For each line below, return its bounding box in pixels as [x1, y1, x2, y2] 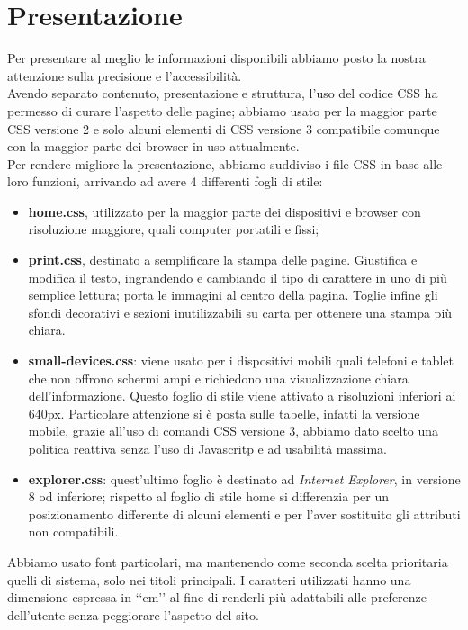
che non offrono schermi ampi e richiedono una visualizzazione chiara [28, 368, 409, 387]
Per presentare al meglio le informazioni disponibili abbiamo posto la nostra [7, 49, 426, 67]
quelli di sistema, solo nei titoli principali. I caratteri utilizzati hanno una [7, 570, 411, 589]
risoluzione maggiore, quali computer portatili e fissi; [28, 220, 319, 238]
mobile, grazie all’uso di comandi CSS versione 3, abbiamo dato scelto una [28, 421, 439, 440]
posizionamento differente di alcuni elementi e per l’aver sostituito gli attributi [28, 504, 461, 523]
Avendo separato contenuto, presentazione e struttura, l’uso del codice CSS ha [7, 84, 438, 103]
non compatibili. [28, 522, 119, 541]
